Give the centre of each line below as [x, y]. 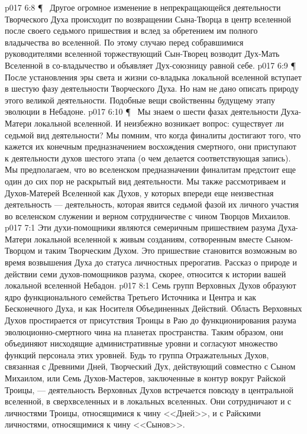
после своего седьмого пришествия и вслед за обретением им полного [131, 30]
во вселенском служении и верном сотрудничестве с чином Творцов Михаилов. [148, 216]
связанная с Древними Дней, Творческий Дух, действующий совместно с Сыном [150, 366]
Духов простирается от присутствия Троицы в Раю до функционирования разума [151, 320]
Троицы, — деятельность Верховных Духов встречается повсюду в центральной [149, 389]
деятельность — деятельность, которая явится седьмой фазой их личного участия [152, 204]
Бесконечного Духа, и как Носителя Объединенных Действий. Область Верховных [153, 308]
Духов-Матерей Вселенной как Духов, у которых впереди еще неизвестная [139, 192]
